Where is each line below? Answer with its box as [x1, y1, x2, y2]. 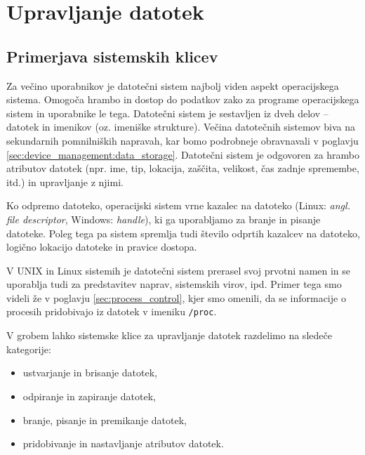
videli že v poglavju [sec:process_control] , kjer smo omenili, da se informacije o [6, 290, 346, 305]
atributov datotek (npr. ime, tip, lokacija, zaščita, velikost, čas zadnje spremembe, [6, 161, 359, 176]
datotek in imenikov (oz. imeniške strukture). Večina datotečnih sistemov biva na [6, 119, 355, 134]
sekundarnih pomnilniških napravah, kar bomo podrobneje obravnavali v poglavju [6, 133, 359, 147]
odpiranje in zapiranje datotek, [22, 388, 156, 403]
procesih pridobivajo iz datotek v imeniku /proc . [6, 304, 217, 319]
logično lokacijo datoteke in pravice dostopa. [6, 239, 197, 254]
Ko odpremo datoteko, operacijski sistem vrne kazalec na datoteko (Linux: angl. [6, 198, 350, 213]
